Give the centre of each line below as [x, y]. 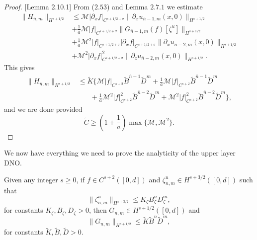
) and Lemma [127, 6]
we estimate [185, 6]
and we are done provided [43, 109]
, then [98, 210]
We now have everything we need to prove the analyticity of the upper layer [120, 153]
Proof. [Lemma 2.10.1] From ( [49, 6]
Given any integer [31, 179]
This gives [19, 67]
